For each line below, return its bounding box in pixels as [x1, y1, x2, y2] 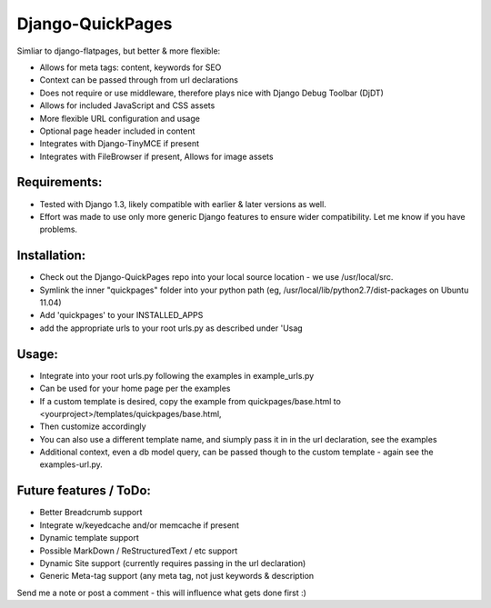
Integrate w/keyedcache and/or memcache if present [39, 519, 240, 531]
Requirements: [16, 174, 103, 190]
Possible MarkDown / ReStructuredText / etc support [39, 545, 238, 556]
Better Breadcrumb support [39, 507, 143, 518]
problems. [39, 224, 77, 235]
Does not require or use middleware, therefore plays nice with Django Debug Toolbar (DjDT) [39, 87, 384, 98]
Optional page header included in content [39, 125, 195, 136]
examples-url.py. [39, 459, 104, 470]
